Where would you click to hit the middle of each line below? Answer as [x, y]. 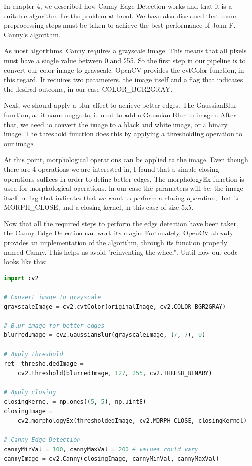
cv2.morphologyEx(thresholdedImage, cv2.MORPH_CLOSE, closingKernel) [132, 421]
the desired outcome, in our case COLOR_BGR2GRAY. [88, 89]
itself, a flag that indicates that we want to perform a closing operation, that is [121, 197]
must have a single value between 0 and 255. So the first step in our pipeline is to [125, 60]
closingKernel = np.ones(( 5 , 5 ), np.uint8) [75, 402]
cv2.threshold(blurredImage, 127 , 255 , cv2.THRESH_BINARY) [115, 373]
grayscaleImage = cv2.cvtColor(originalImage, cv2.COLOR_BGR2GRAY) [115, 307]
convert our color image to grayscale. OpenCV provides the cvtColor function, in [124, 70]
